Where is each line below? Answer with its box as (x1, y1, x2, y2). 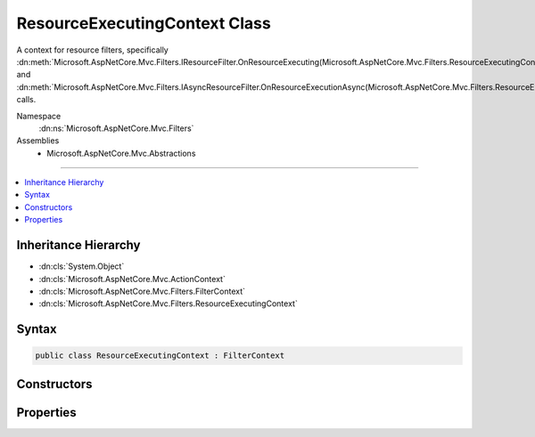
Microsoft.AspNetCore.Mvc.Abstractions (46, 148, 196, 158)
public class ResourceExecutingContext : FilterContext (35, 351, 285, 360)
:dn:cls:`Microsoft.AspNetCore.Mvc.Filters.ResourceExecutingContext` (38, 298, 298, 309)
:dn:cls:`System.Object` (38, 261, 125, 271)
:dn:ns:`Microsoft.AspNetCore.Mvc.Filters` (38, 123, 194, 134)
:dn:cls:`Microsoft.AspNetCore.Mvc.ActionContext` (38, 273, 226, 284)
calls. (16, 94, 37, 105)
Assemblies (16, 135, 60, 146)
